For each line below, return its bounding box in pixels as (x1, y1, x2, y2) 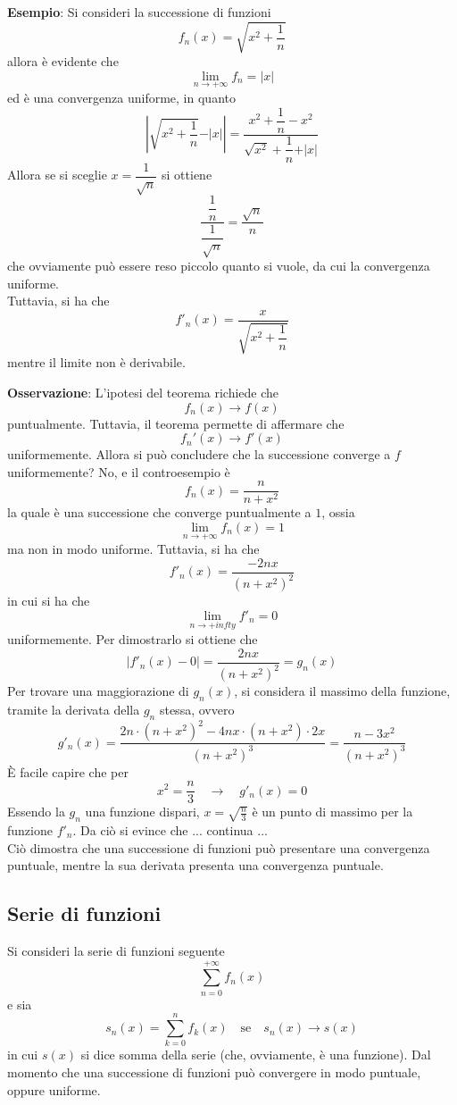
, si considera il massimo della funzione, (234, 682, 451, 700)
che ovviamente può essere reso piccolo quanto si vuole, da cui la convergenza (7, 256, 430, 275)
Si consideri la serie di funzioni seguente (7, 941, 225, 959)
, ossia (321, 503, 355, 522)
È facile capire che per (7, 762, 129, 781)
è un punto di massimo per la (252, 802, 413, 821)
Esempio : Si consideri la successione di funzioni (7, 3, 271, 21)
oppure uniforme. (7, 1080, 101, 1099)
